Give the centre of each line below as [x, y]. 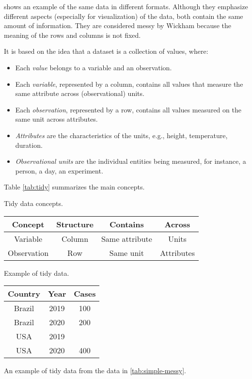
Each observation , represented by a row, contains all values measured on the [128, 109]
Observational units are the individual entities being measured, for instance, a [131, 161]
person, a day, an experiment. [59, 170]
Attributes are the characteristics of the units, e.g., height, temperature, [121, 135]
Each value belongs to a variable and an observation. [94, 67]
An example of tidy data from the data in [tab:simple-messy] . [95, 371]
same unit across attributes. [56, 119]
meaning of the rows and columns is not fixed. [72, 35]
